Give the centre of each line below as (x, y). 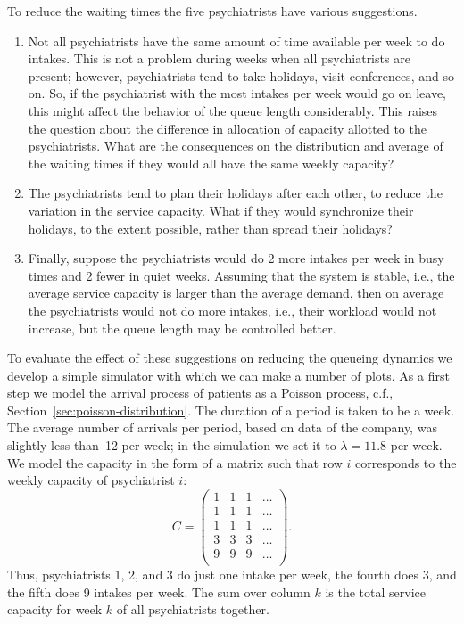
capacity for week (55, 609)
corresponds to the (406, 462)
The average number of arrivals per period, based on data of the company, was (222, 427)
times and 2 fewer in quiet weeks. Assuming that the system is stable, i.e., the (241, 275)
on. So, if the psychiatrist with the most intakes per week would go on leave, (237, 93)
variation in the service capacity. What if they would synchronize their (221, 210)
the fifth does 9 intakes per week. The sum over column (159, 591)
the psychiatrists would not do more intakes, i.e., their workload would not (232, 310)
